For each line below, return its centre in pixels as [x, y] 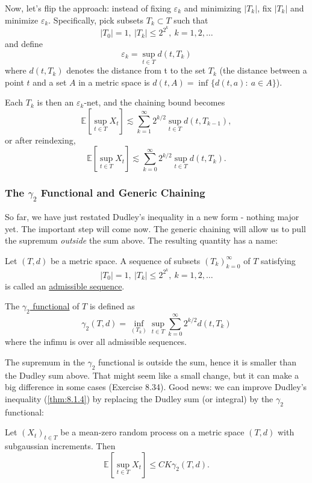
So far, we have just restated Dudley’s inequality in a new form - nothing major [152, 216]
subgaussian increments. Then [60, 445]
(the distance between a [263, 70]
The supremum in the [45, 361]
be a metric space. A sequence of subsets [125, 260]
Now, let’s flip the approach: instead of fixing [88, 8]
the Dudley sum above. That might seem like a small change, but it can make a [152, 375]
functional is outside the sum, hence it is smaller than [198, 361]
